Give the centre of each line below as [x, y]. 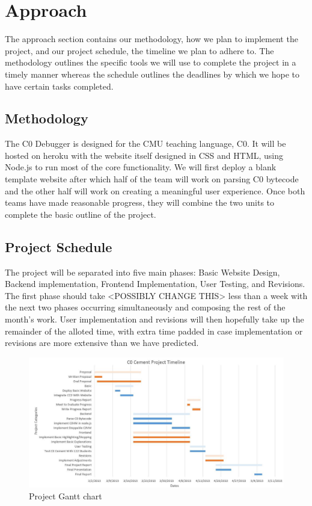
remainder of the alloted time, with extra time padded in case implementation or [154, 331]
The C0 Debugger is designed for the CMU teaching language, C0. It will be [145, 143]
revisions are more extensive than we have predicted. [102, 343]
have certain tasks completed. [59, 86]
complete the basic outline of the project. [81, 214]
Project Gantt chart [66, 495]
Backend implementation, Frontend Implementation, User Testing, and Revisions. [155, 284]
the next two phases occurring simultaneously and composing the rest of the [145, 307]
